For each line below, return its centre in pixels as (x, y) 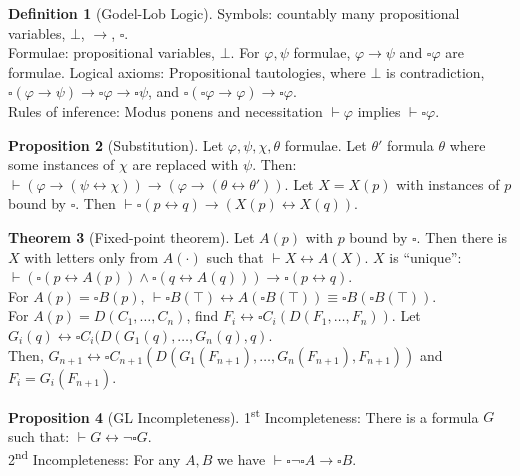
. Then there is (461, 236)
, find (202, 315)
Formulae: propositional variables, (112, 52)
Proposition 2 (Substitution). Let (116, 144)
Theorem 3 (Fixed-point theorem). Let (131, 236)
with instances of (448, 183)
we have (241, 459)
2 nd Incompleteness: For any (94, 457)
